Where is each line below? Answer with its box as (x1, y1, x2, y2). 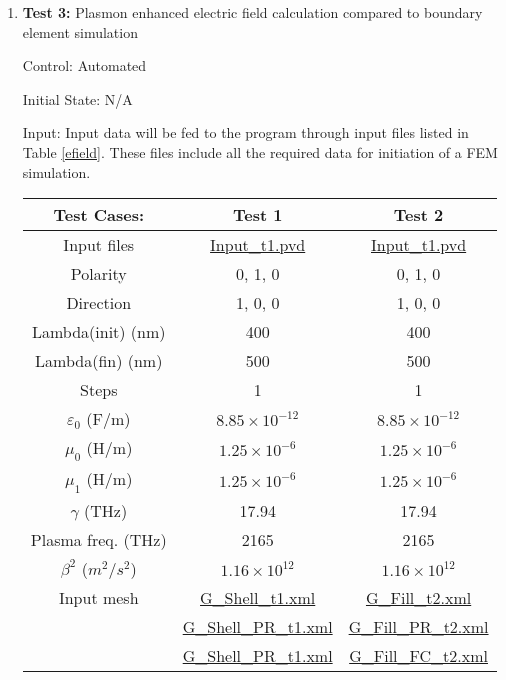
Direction (66, 291, 132, 315)
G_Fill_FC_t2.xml (349, 643, 488, 667)
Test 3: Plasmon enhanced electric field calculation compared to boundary (22, 2, 483, 22)
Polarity (70, 262, 127, 286)
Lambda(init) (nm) (31, 320, 166, 344)
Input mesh (58, 585, 139, 609)
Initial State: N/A (22, 88, 133, 109)
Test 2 (393, 203, 444, 227)
